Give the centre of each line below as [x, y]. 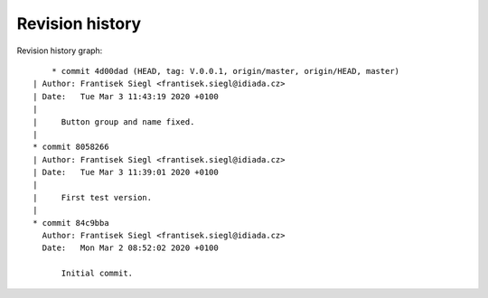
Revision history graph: [60, 51]
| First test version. [93, 197]
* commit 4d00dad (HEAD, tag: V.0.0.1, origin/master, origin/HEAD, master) [225, 71]
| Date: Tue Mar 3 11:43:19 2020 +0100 [126, 96]
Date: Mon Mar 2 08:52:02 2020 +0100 [130, 248]
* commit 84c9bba [71, 223]
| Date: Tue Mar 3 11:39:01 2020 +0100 [126, 172]
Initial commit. [97, 274]
